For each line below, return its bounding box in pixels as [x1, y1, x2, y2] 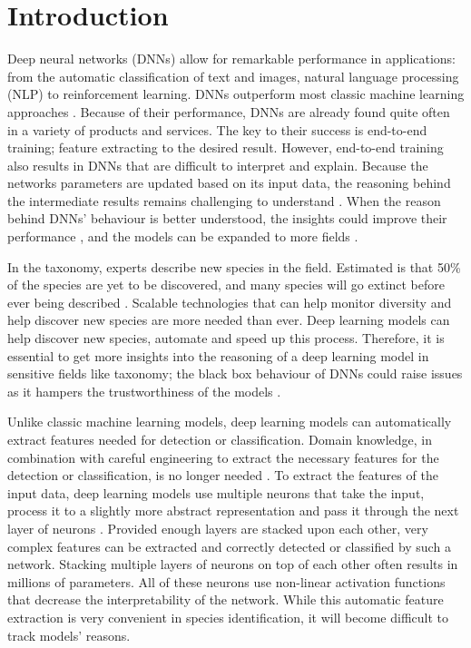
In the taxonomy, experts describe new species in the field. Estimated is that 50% [7, 257, 461, 276]
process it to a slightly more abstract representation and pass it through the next [7, 501, 459, 520]
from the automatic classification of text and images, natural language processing [7, 66, 459, 85]
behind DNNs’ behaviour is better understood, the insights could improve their [7, 209, 447, 228]
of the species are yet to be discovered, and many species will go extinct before [7, 275, 445, 294]
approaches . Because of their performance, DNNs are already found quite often [7, 102, 450, 121]
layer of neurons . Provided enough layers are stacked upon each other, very [7, 518, 428, 537]
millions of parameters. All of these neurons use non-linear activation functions [7, 572, 446, 591]
